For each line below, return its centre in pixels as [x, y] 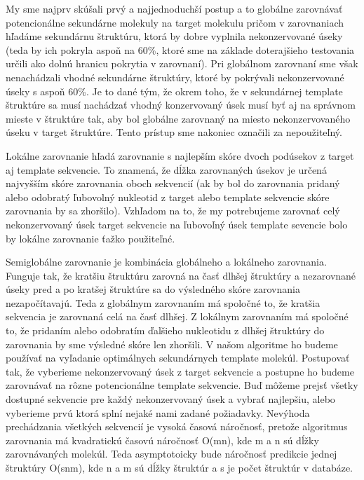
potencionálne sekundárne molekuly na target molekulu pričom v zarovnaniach [175, 22]
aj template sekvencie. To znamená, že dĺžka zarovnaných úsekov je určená [166, 169]
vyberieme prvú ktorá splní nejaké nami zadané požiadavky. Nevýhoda [158, 412]
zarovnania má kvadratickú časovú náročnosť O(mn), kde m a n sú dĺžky [162, 440]
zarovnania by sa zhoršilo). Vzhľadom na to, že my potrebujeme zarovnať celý [173, 211]
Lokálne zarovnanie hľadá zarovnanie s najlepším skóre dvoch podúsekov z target [180, 155]
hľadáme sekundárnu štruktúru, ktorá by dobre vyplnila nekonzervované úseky [174, 36]
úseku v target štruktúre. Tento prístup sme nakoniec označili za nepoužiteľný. [174, 132]
